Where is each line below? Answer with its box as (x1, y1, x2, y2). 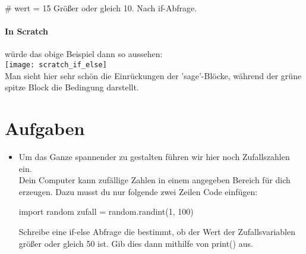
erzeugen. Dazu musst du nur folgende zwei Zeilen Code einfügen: (18, 185, 258, 197)
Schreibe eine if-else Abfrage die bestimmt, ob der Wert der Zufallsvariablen (18, 225, 295, 237)
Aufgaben (5, 116, 85, 140)
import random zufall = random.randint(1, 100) (18, 205, 194, 218)
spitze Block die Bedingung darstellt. (5, 81, 139, 93)
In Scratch (5, 25, 48, 37)
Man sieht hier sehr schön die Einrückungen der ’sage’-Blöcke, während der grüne (5, 69, 302, 81)
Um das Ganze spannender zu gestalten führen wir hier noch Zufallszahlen (18, 150, 290, 162)
